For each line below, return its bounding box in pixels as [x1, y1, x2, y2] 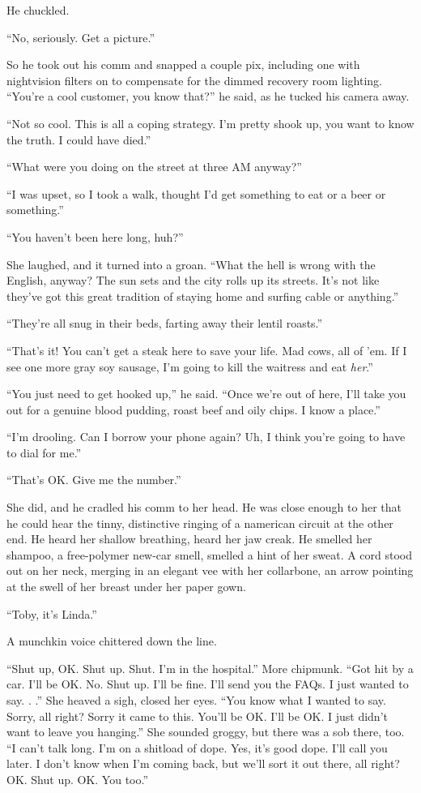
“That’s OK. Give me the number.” [6, 471, 181, 488]
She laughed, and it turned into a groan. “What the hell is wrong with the [6, 255, 376, 272]
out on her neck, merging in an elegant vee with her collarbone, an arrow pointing [6, 562, 414, 579]
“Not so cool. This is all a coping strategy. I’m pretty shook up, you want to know [6, 114, 415, 131]
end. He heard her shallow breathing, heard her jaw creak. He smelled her [6, 530, 372, 547]
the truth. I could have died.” [6, 131, 151, 148]
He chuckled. [6, 2, 70, 18]
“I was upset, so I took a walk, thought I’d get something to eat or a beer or [6, 185, 386, 202]
